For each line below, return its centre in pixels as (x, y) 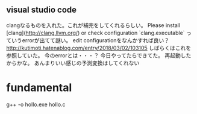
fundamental (39, 87)
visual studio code (42, 10)
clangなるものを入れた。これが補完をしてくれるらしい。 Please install (93, 25)
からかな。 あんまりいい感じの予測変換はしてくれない (73, 63)
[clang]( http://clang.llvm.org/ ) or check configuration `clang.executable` (95, 33)
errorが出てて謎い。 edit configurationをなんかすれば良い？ (96, 40)
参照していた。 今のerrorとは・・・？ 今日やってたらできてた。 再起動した (99, 55)
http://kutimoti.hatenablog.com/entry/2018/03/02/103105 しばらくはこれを (99, 48)
